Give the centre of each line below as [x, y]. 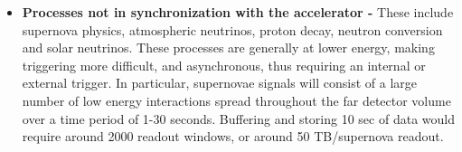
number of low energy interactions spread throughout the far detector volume [236, 100]
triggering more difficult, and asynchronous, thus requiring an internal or [224, 65]
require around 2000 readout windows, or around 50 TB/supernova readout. [233, 136]
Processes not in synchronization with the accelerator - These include [238, 12]
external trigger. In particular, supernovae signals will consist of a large [220, 83]
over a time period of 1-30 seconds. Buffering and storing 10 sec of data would [238, 118]
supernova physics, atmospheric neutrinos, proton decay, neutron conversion [232, 29]
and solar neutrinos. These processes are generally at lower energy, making [228, 47]
